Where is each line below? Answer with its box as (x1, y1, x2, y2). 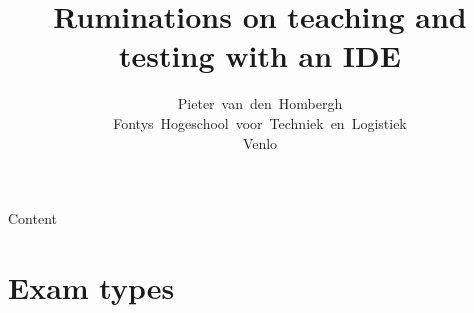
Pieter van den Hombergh (177, 93, 343, 114)
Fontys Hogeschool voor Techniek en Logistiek (113, 112, 407, 133)
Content (8, 208, 57, 229)
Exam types (8, 266, 175, 307)
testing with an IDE (119, 35, 401, 76)
